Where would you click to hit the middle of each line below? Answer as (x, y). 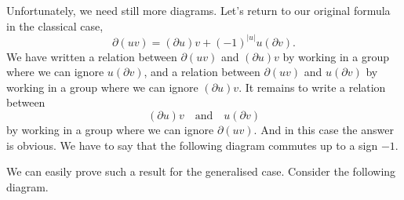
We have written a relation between (92, 56)
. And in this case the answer (324, 129)
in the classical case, (55, 25)
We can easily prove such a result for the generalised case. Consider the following (201, 171)
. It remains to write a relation (312, 87)
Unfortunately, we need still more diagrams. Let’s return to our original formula (198, 10)
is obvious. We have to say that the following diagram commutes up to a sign (192, 145)
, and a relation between (202, 72)
